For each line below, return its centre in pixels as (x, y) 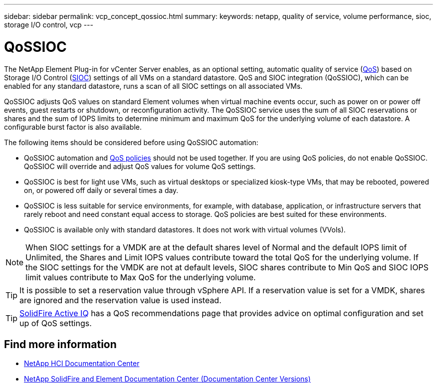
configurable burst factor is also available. (73, 127)
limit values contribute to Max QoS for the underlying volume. (141, 277)
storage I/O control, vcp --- (49, 25)
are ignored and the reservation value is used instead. (120, 300)
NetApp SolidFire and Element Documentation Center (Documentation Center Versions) (167, 379)
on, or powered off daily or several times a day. (101, 190)
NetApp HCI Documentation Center (82, 364)
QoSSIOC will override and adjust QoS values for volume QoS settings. (140, 166)
